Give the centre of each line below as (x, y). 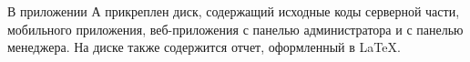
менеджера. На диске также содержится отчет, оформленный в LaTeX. (204, 47)
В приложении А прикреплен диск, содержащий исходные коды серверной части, (234, 11)
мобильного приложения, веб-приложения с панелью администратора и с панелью (235, 29)
